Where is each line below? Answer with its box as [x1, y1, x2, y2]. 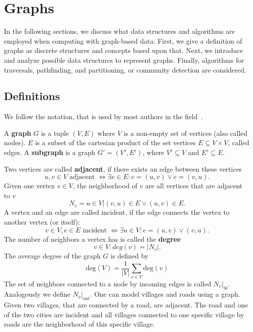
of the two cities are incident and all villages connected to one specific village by [4, 309, 244, 319]
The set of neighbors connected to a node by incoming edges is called [4, 278, 211, 288]
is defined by [111, 251, 149, 261]
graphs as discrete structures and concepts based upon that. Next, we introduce [4, 45, 243, 55]
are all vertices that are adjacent [145, 180, 243, 191]
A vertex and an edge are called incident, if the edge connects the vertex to [4, 207, 230, 217]
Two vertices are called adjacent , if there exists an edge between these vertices [4, 163, 242, 174]
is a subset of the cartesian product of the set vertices [35, 137, 196, 148]
